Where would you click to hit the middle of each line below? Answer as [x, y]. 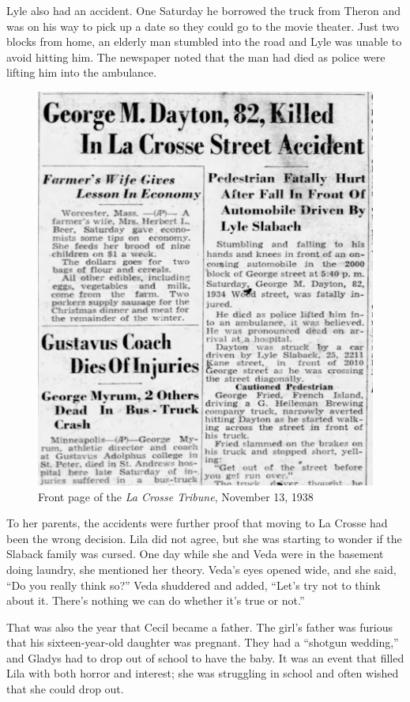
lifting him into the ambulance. [82, 72]
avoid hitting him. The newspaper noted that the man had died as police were [196, 57]
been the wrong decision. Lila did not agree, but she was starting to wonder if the [204, 538]
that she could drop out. [65, 689]
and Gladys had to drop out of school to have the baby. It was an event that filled [205, 657]
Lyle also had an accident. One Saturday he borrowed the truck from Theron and [204, 10]
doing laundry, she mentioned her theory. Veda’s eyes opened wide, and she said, [201, 569]
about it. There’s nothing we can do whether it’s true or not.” [156, 600]
